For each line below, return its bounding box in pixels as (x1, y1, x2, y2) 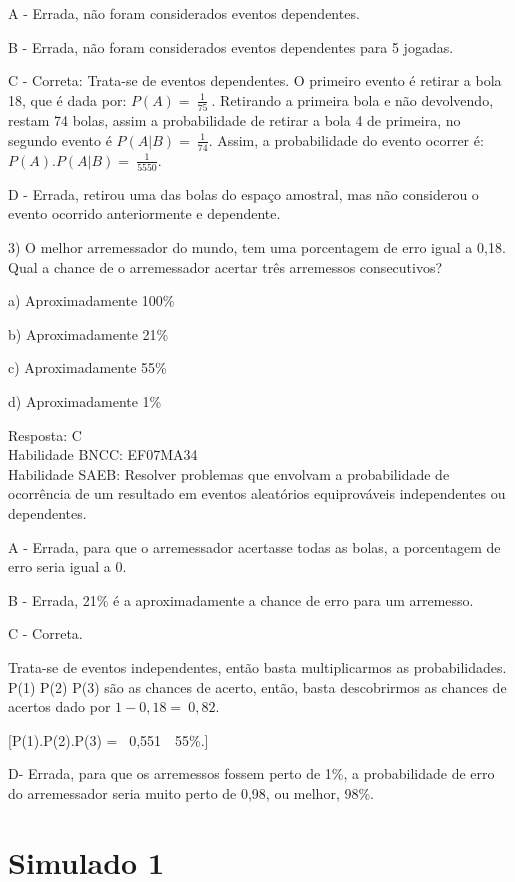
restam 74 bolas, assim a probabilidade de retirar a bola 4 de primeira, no (8, 110, 461, 131)
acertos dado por (8, 696, 111, 717)
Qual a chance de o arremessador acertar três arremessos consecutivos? (8, 256, 443, 277)
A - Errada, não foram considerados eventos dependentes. (8, 3, 360, 23)
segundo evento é (8, 129, 112, 150)
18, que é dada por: (8, 89, 127, 110)
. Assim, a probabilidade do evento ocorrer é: (208, 129, 484, 150)
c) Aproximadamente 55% (8, 357, 167, 378)
